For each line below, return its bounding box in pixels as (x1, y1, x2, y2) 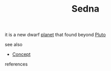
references (5, 61, 28, 67)
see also (5, 42, 23, 48)
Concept (12, 51, 31, 57)
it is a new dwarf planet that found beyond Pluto (5, 31, 106, 38)
